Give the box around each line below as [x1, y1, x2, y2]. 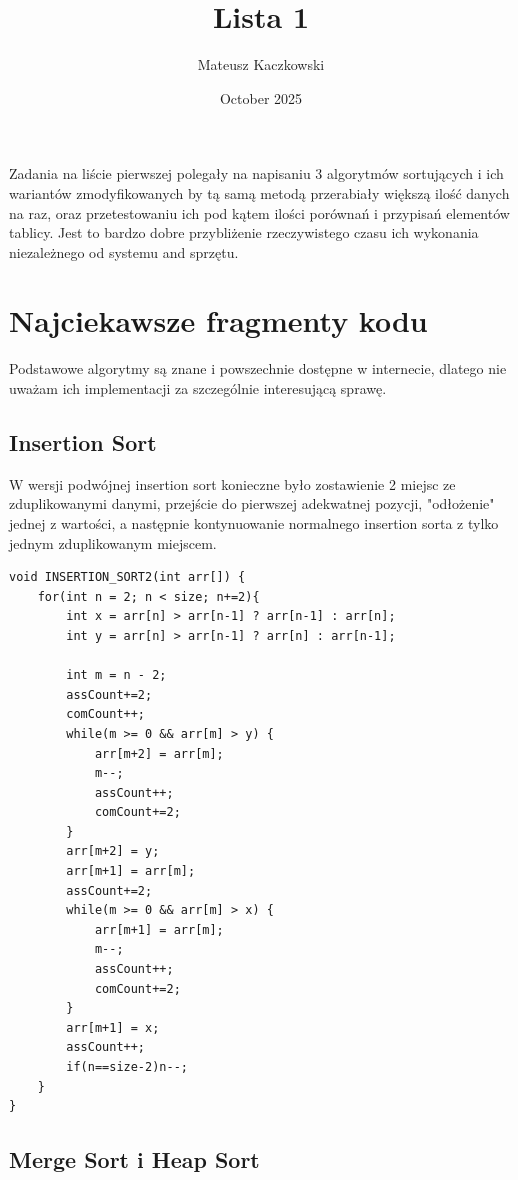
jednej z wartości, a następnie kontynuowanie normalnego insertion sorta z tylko [9, 512, 499, 533]
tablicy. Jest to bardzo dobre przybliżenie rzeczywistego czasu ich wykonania [9, 222, 479, 243]
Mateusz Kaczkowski [197, 54, 325, 75]
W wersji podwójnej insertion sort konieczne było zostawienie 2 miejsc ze [9, 473, 456, 494]
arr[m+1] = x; [66, 1020, 160, 1035]
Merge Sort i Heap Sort [9, 1144, 260, 1175]
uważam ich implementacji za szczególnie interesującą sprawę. [9, 378, 387, 398]
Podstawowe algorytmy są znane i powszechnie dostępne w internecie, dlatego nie [9, 358, 507, 379]
